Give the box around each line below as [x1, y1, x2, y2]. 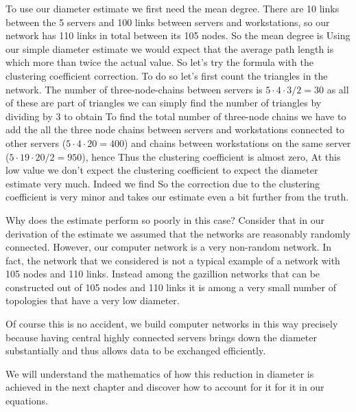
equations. [5, 393, 48, 408]
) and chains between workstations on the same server [123, 135, 351, 150]
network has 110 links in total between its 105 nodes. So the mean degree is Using [5, 28, 351, 43]
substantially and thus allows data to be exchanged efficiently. [5, 343, 266, 358]
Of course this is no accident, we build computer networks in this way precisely [5, 317, 338, 331]
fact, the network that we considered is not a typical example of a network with [5, 253, 340, 267]
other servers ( [5, 135, 67, 150]
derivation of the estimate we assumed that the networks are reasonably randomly [5, 226, 351, 240]
